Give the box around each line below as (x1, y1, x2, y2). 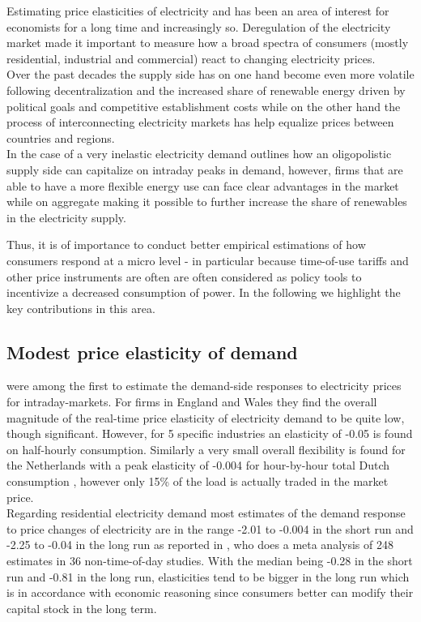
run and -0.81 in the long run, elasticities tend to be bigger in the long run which (6, 568, 410, 585)
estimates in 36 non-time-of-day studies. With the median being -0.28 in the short (6, 552, 413, 569)
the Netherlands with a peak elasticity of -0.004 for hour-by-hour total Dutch (6, 457, 390, 474)
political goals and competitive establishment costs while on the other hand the (6, 97, 401, 114)
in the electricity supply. (6, 208, 126, 225)
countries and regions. (6, 129, 115, 146)
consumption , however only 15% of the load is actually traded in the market (6, 473, 389, 490)
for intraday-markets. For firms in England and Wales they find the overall (6, 393, 377, 410)
